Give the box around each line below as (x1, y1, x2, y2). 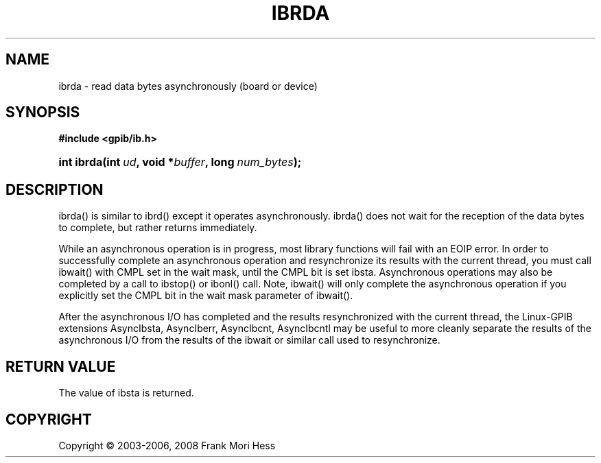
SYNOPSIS (5, 104, 80, 121)
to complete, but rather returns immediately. (58, 222, 257, 234)
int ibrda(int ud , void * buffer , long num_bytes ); (58, 155, 302, 169)
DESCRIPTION (5, 180, 104, 198)
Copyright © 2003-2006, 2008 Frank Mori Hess (58, 439, 276, 451)
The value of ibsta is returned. (58, 387, 194, 399)
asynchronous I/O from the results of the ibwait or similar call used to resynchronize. (58, 334, 440, 346)
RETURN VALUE (5, 357, 116, 375)
